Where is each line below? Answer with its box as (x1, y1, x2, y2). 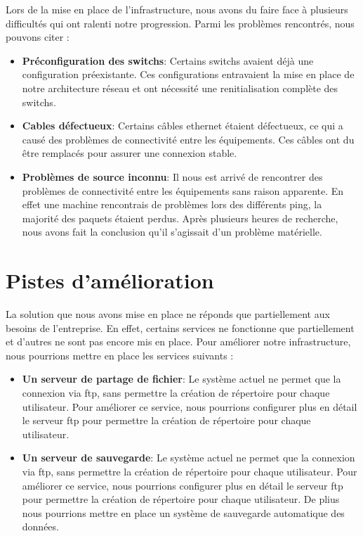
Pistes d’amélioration (6, 266, 214, 295)
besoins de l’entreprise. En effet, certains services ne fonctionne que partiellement (6, 320, 355, 335)
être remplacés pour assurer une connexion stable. (22, 146, 237, 160)
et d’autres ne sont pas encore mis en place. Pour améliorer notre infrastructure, (6, 334, 351, 349)
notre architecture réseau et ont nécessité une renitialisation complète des (22, 80, 338, 95)
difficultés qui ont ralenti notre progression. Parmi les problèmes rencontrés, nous (6, 15, 355, 30)
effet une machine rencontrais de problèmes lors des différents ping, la (22, 197, 322, 212)
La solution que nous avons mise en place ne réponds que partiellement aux (6, 307, 330, 321)
